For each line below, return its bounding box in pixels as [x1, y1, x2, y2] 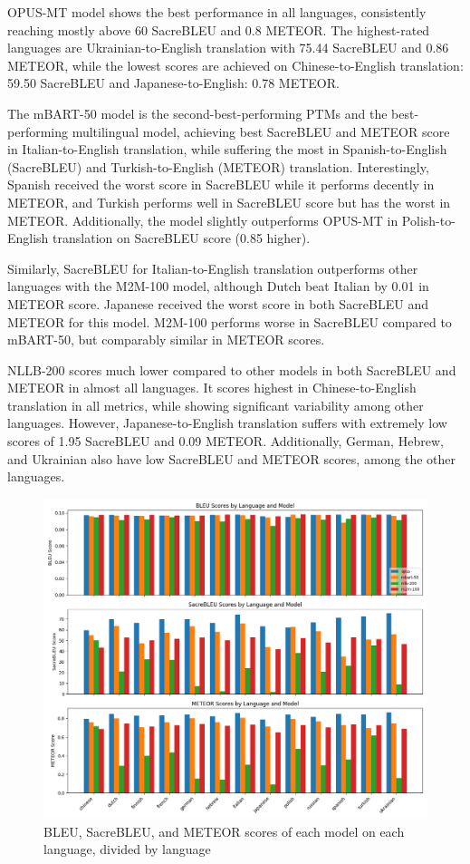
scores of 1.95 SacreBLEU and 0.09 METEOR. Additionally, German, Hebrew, [7, 432, 444, 451]
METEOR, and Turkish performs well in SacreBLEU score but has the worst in [7, 192, 451, 211]
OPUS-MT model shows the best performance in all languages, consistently [7, 3, 427, 21]
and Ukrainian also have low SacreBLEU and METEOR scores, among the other [7, 449, 456, 468]
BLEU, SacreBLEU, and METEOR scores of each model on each [43, 821, 405, 840]
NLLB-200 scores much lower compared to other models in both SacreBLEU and [7, 360, 456, 379]
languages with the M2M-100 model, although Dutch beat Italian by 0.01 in [7, 277, 429, 296]
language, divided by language [43, 840, 211, 859]
